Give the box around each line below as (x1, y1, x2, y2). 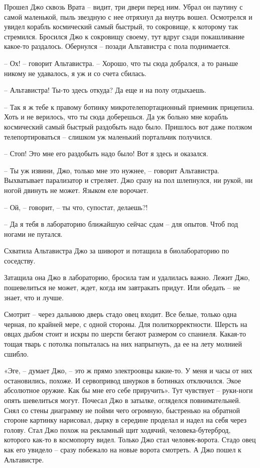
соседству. (4, 255, 36, 265)
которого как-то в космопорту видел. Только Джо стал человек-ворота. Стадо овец (4, 434, 256, 445)
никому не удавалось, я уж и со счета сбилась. (4, 68, 147, 78)
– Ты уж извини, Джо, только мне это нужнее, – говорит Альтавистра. (4, 165, 219, 175)
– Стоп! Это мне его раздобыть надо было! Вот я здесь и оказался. (4, 148, 208, 159)
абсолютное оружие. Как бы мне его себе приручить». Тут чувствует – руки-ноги (4, 385, 253, 395)
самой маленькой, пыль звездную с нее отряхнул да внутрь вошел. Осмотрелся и (4, 11, 252, 22)
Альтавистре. (4, 454, 44, 464)
